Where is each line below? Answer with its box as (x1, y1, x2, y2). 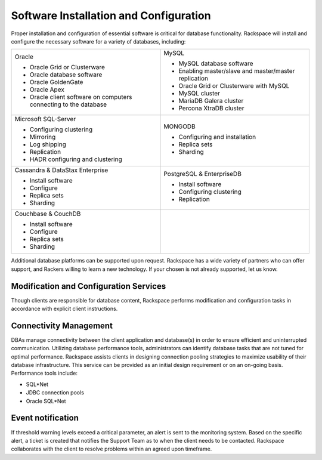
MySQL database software (178, 60, 253, 68)
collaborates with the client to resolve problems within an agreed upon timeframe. (11, 445, 212, 453)
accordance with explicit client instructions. (11, 305, 118, 313)
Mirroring (29, 133, 56, 141)
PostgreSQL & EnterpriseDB (163, 170, 241, 178)
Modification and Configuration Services (11, 281, 166, 291)
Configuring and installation (178, 133, 256, 141)
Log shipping (29, 140, 67, 149)
